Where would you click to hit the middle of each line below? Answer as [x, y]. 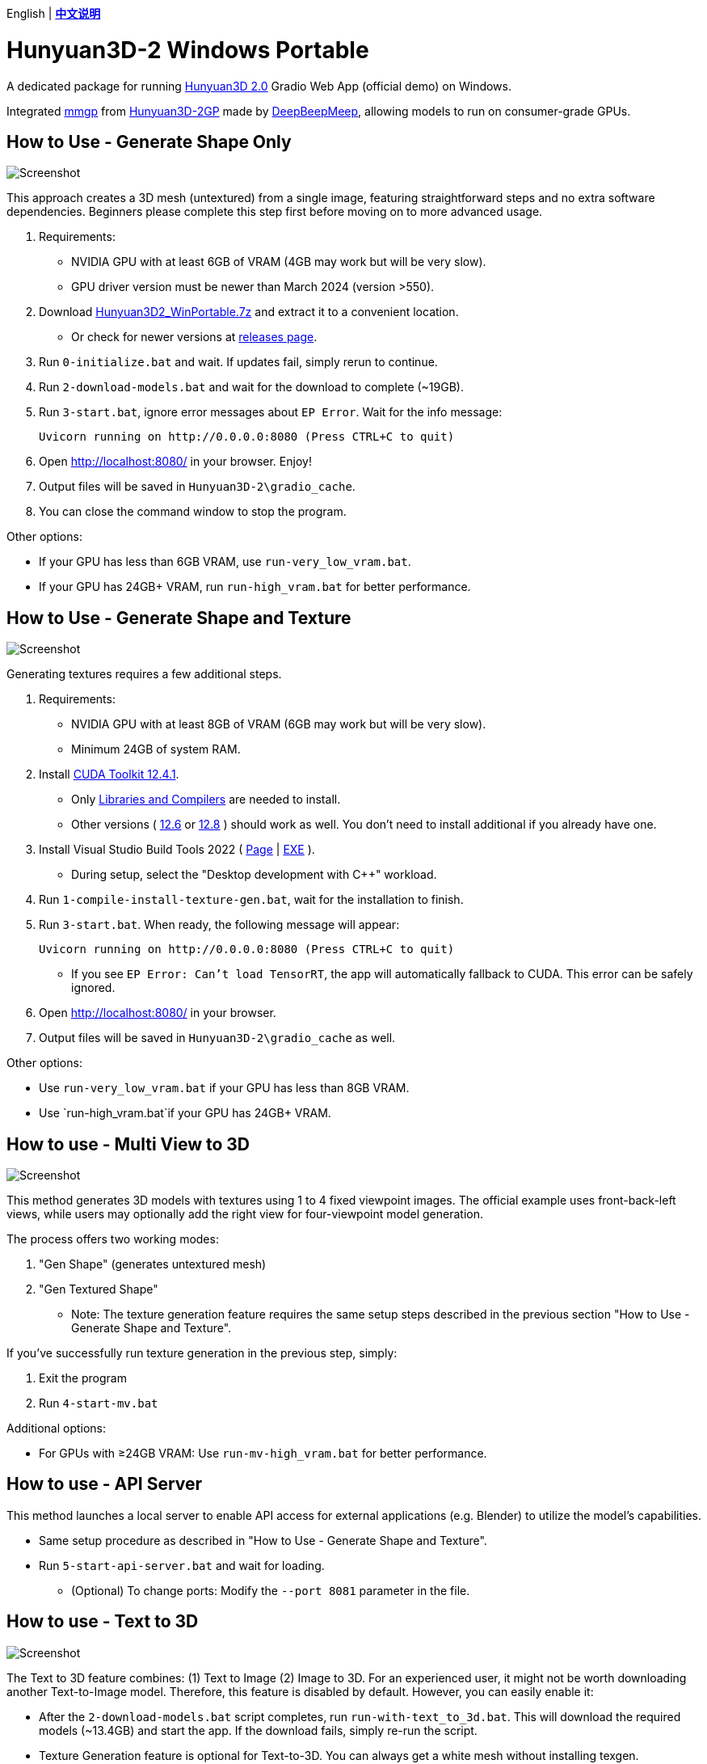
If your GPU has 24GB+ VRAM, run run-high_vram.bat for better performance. [255, 587]
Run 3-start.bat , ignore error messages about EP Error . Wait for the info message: [271, 412]
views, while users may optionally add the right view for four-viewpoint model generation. [245, 1214]
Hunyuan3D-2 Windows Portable [188, 50]
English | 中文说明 [54, 13]
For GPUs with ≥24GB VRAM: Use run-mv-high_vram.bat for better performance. [263, 1454]
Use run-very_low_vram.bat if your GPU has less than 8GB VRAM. [224, 1088]
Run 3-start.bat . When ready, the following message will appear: [219, 925]
